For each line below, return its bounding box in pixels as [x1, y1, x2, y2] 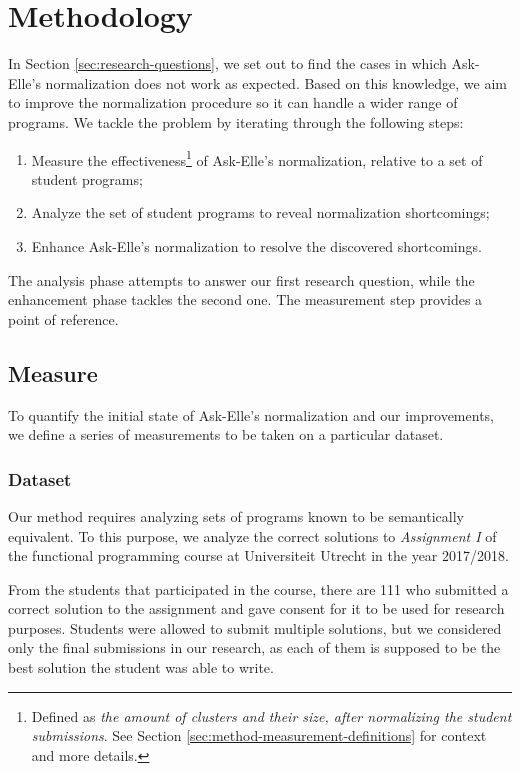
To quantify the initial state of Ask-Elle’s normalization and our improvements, [8, 404, 494, 425]
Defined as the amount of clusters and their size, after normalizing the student [31, 705, 512, 726]
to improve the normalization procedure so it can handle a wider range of [8, 92, 458, 113]
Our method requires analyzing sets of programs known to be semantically [8, 505, 464, 526]
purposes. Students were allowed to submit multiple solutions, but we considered [8, 617, 502, 638]
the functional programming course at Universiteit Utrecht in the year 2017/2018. [8, 545, 509, 566]
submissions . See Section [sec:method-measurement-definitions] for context [31, 725, 487, 746]
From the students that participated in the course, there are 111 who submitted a [8, 578, 509, 599]
